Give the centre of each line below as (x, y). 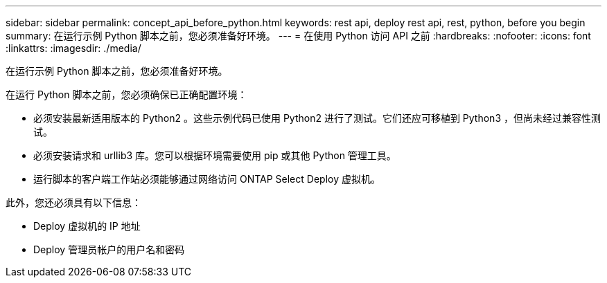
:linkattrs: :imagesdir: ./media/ (73, 48)
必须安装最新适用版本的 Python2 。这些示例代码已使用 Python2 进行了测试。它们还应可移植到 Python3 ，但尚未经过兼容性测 (317, 118)
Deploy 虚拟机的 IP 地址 (87, 226)
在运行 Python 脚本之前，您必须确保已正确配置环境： (126, 94)
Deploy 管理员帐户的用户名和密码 (109, 249)
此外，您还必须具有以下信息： (73, 202)
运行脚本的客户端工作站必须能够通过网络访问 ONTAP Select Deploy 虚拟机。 (207, 179)
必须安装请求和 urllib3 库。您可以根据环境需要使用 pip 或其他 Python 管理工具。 (215, 155)
